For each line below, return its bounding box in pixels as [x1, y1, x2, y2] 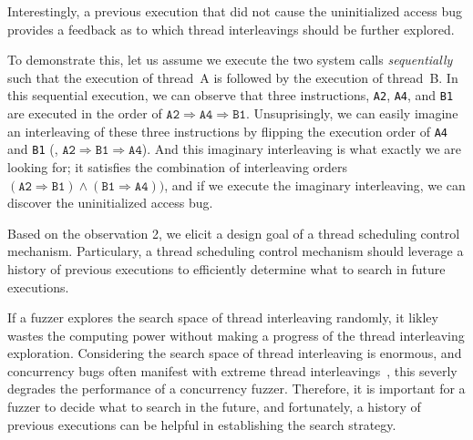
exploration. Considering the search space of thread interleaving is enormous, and [7, 343, 462, 363]
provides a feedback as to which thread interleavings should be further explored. [7, 19, 455, 38]
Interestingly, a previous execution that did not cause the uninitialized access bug [7, 2, 463, 20]
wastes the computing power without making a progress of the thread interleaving [7, 325, 465, 344]
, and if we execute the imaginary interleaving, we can [164, 175, 466, 194]
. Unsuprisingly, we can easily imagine [245, 104, 458, 123]
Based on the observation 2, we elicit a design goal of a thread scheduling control [7, 223, 460, 242]
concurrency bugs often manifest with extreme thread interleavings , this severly [7, 361, 458, 380]
